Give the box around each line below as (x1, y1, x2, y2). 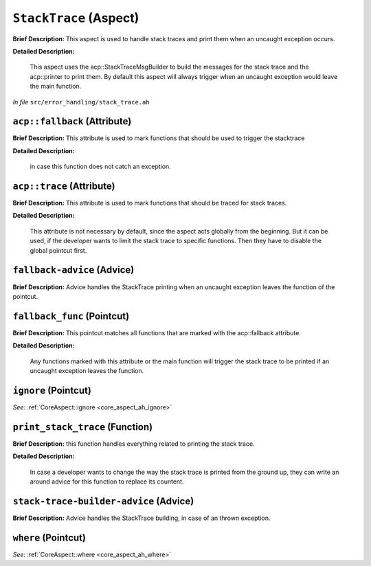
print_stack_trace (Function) (12, 421, 153, 433)
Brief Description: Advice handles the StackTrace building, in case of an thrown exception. (12, 514, 271, 522)
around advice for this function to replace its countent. (30, 477, 184, 486)
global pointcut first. (30, 246, 87, 254)
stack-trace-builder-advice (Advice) (12, 495, 194, 507)
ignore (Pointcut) (12, 385, 92, 396)
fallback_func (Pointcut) (12, 310, 130, 322)
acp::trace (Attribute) (12, 181, 115, 192)
